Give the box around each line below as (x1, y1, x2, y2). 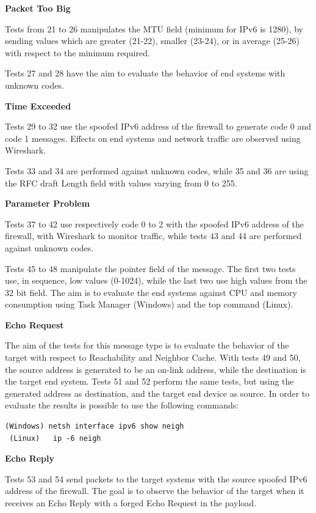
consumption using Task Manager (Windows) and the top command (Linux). (5, 298, 293, 311)
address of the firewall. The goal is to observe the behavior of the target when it (5, 484, 304, 497)
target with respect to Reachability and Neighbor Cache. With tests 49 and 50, (5, 351, 301, 364)
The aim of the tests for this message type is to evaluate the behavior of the (5, 339, 289, 352)
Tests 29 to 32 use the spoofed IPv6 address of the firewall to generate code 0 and (5, 120, 311, 133)
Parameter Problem (5, 197, 90, 210)
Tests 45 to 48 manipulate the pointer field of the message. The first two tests (5, 262, 296, 275)
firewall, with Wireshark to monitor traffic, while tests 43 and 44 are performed (5, 229, 302, 242)
